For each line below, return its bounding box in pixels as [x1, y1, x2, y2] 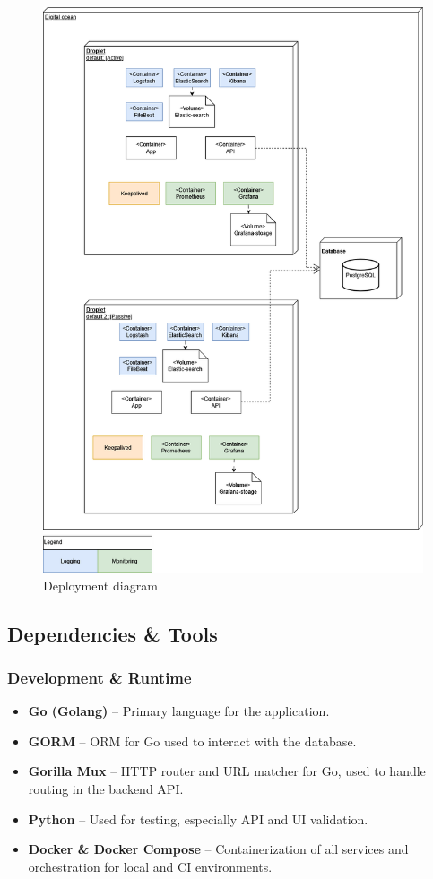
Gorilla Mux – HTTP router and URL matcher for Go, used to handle [28, 762, 426, 780]
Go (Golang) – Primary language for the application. [28, 702, 330, 720]
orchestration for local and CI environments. [28, 857, 273, 875]
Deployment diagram [43, 575, 158, 594]
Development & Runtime [7, 666, 192, 688]
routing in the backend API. [28, 780, 184, 798]
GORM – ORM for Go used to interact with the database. [28, 731, 357, 750]
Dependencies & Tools [7, 619, 218, 647]
